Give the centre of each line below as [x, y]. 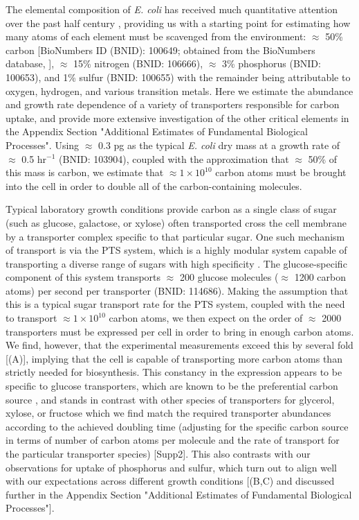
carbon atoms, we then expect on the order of [206, 318]
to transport [31, 318]
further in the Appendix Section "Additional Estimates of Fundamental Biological [179, 494]
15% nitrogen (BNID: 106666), [138, 63]
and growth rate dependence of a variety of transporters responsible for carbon [173, 104]
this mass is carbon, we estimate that [85, 172]
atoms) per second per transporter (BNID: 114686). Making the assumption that [177, 290]
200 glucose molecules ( [229, 277]
